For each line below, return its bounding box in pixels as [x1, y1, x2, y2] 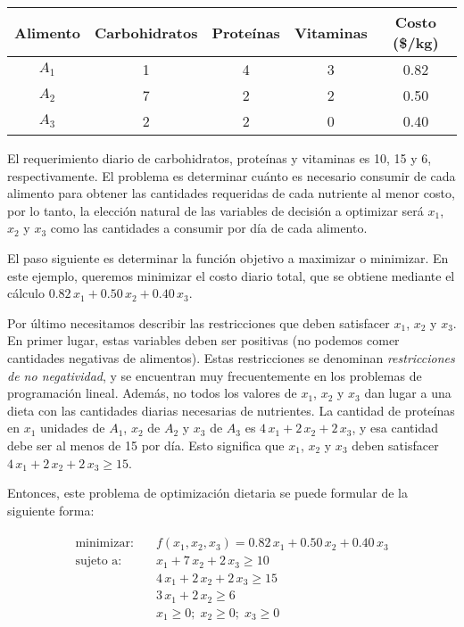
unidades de [40, 418, 105, 437]
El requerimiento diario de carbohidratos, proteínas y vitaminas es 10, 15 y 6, [7, 149, 432, 167]
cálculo [7, 284, 45, 302]
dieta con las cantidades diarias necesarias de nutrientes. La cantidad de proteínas [7, 400, 455, 419]
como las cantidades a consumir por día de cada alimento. [50, 219, 368, 237]
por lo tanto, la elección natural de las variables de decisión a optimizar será [7, 201, 424, 219]
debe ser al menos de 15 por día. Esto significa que [7, 435, 285, 454]
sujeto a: [75, 555, 122, 568]
